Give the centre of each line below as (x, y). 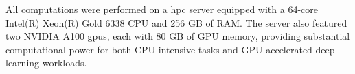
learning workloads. (46, 63)
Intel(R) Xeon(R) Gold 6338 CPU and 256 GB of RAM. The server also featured (176, 22)
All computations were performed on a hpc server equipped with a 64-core (162, 9)
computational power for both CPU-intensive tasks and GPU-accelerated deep (170, 49)
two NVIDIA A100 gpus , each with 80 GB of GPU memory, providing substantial (178, 36)
